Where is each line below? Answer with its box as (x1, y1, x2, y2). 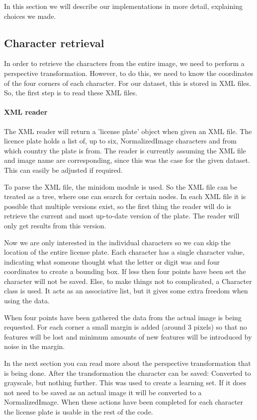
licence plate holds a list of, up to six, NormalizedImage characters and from (4, 136, 237, 146)
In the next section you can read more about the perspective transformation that (4, 358, 251, 368)
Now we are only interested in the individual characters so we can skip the (4, 237, 231, 247)
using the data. (4, 295, 50, 306)
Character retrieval (4, 35, 104, 50)
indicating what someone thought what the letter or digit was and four (4, 256, 220, 267)
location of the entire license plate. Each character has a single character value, (4, 247, 245, 257)
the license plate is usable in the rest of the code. (4, 407, 153, 417)
